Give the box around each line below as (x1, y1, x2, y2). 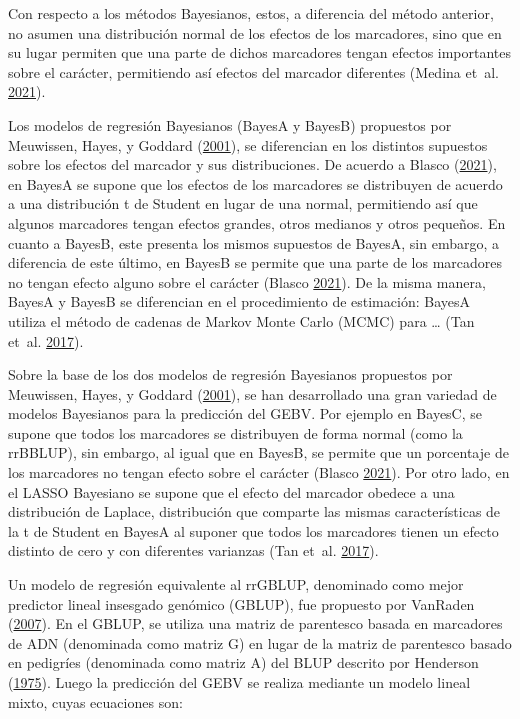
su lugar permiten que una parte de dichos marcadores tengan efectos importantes (8, 42, 512, 63)
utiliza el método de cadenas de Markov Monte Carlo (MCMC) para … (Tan (8, 310, 475, 331)
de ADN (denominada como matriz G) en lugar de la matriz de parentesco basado (8, 632, 512, 653)
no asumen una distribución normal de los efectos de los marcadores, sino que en (8, 22, 502, 43)
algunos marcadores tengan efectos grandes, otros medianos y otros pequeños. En (8, 212, 506, 233)
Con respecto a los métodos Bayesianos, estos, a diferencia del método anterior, (8, 3, 494, 23)
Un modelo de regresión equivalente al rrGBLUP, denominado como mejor (8, 574, 464, 595)
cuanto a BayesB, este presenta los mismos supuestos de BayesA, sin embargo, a (8, 232, 499, 253)
